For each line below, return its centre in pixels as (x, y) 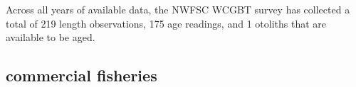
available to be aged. (51, 37)
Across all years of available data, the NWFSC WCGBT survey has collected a (178, 9)
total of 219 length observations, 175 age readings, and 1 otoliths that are (166, 23)
